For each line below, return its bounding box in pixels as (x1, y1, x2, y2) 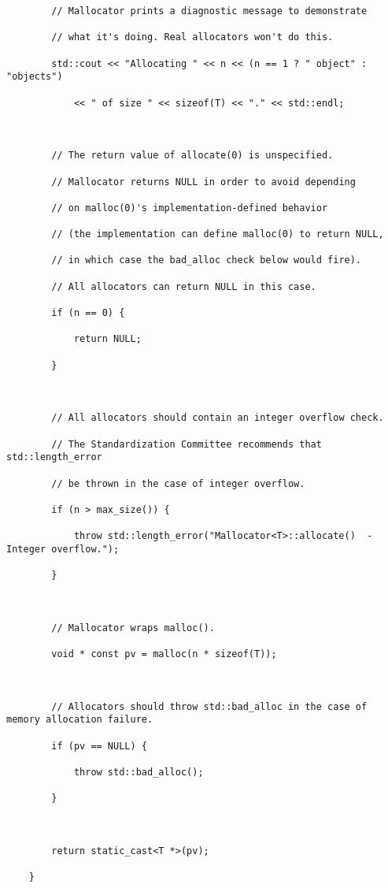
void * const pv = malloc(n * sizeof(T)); (51, 648, 277, 660)
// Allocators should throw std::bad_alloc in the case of (51, 700, 368, 712)
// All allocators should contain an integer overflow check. (51, 412, 384, 424)
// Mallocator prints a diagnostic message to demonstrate (51, 6, 368, 17)
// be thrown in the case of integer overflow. (51, 477, 305, 489)
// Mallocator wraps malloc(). (51, 622, 215, 633)
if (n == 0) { (51, 307, 125, 319)
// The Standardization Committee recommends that (51, 438, 322, 450)
